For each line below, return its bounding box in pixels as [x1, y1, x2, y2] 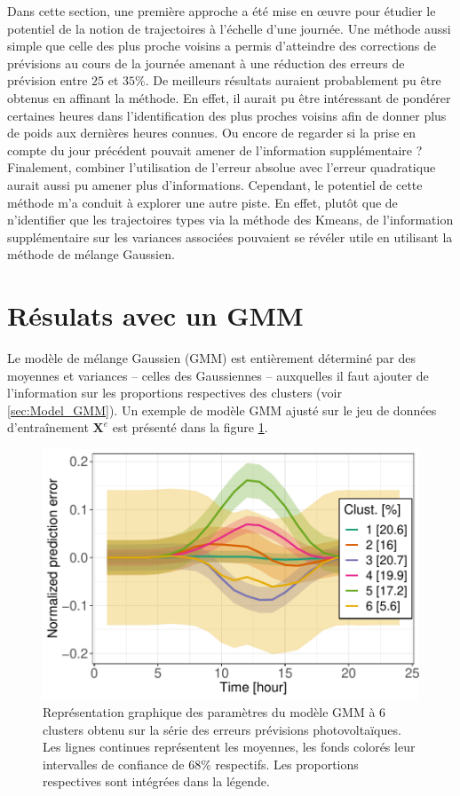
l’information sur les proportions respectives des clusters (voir [7, 383, 342, 402]
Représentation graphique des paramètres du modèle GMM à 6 [43, 702, 386, 721]
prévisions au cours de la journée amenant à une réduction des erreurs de [7, 53, 405, 72]
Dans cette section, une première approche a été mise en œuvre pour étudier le [7, 2, 436, 20]
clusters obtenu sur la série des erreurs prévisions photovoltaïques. [43, 720, 401, 738]
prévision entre [7, 71, 88, 90]
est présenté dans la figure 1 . [112, 418, 268, 437]
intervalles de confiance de [43, 754, 185, 773]
